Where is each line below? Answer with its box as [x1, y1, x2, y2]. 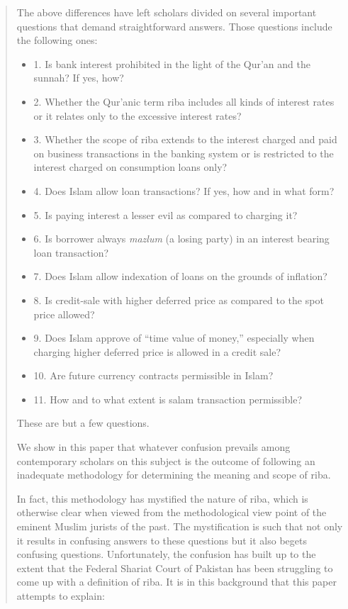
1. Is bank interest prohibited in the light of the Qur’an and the [33, 56, 310, 71]
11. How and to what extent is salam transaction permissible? [33, 391, 303, 406]
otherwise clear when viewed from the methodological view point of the [16, 505, 327, 520]
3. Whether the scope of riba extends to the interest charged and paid [33, 132, 337, 147]
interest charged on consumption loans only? [33, 160, 228, 174]
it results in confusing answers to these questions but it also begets [16, 532, 307, 547]
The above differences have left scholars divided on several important [16, 5, 317, 19]
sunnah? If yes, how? [33, 70, 124, 85]
